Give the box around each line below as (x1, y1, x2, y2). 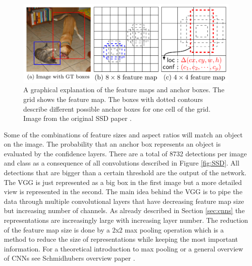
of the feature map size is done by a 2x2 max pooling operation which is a (4, 224, 224, 234)
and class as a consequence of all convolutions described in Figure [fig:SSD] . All (4, 158, 239, 168)
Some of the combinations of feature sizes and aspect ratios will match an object (4, 129, 243, 139)
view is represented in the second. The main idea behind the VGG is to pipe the (4, 186, 243, 197)
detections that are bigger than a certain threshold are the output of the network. (4, 167, 247, 178)
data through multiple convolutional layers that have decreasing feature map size (4, 196, 244, 206)
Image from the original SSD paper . (23, 113, 132, 123)
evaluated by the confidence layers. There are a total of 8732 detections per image (4, 148, 247, 158)
